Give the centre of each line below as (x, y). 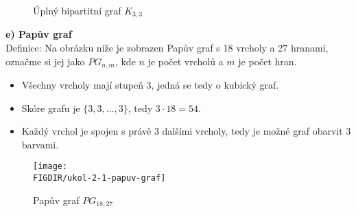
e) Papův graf (39, 34)
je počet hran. (268, 61)
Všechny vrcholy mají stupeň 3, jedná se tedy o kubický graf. (150, 85)
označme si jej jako (45, 61)
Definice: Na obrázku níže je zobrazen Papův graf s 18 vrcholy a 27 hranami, (167, 48)
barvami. (40, 144)
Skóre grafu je (51, 108)
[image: (50, 167)
